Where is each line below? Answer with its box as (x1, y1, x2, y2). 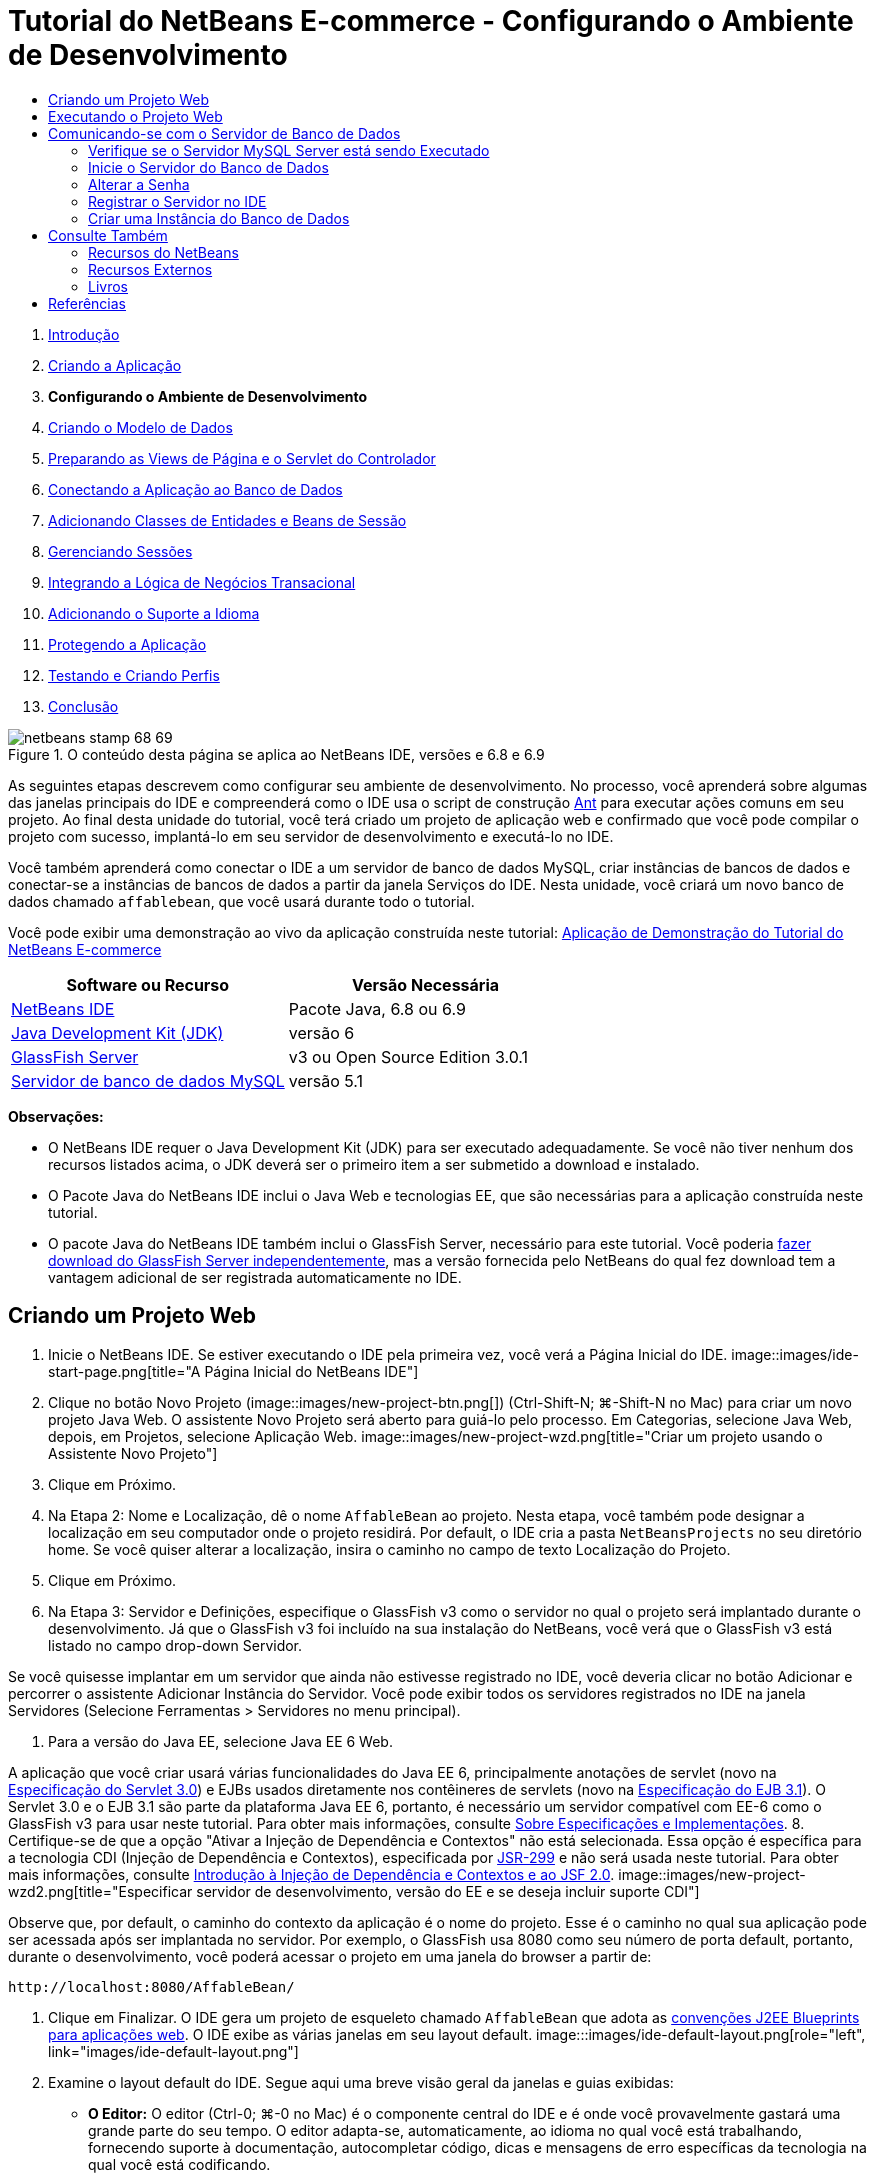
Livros (88, 277, 128, 295)
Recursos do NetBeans (88, 243, 239, 261)
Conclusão (48, 697, 119, 715)
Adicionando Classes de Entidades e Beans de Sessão (48, 511, 407, 529)
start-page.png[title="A (48, 1362, 201, 1380)
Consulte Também (48, 226, 168, 244)
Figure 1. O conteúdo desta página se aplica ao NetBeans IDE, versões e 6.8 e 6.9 (8, 745, 545, 763)
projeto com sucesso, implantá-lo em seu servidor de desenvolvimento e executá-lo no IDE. (8, 827, 614, 845)
